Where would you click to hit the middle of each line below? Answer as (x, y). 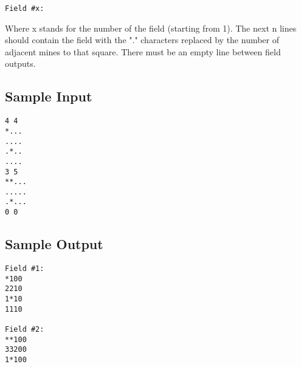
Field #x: (25, 9)
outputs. (20, 63)
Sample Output (54, 244)
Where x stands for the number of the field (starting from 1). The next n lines (151, 28)
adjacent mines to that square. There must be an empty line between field (143, 51)
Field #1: (25, 269)
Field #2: (25, 329)
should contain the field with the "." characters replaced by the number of (142, 40)
